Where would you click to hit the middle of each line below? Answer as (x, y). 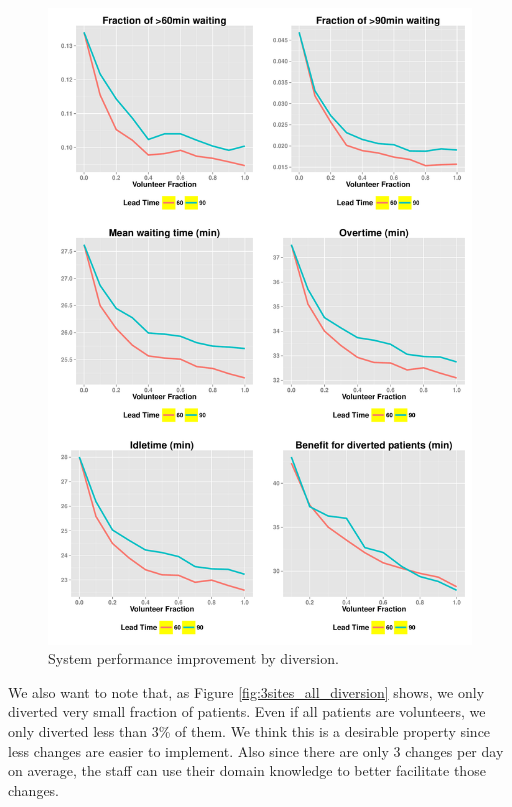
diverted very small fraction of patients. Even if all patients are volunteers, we (247, 711)
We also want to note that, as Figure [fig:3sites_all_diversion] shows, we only (246, 691)
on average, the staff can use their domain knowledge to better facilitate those (247, 770)
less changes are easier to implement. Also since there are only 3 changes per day (256, 750)
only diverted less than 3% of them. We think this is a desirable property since (249, 730)
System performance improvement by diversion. (193, 658)
